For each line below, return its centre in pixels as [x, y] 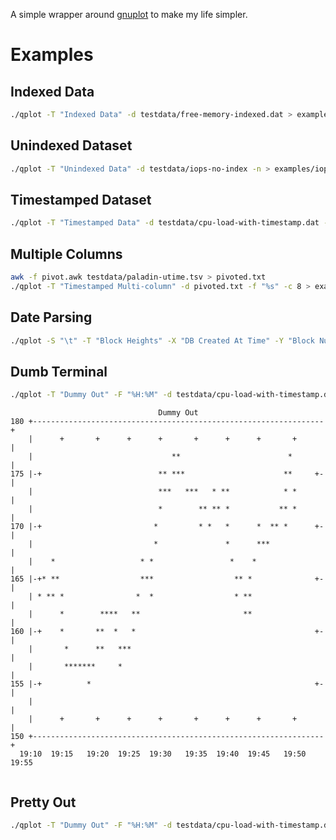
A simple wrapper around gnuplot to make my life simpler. [129, 14]
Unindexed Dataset [71, 145]
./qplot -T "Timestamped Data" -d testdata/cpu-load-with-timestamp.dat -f [171, 223]
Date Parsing [51, 317]
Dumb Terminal [59, 371]
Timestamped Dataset [81, 199]
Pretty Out [43, 802]
